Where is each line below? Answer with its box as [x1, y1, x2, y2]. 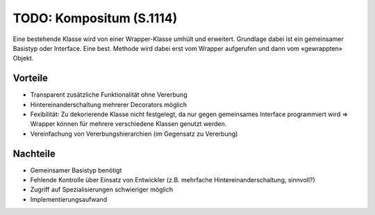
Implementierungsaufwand [30, 195, 108, 203]
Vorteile [12, 72, 49, 84]
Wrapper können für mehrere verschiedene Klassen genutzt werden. [30, 120, 227, 128]
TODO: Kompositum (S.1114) [12, 10, 178, 26]
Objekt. [12, 54, 34, 63]
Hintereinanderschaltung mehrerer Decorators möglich [30, 100, 187, 109]
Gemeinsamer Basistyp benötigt [30, 166, 122, 174]
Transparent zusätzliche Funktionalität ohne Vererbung [30, 90, 187, 99]
